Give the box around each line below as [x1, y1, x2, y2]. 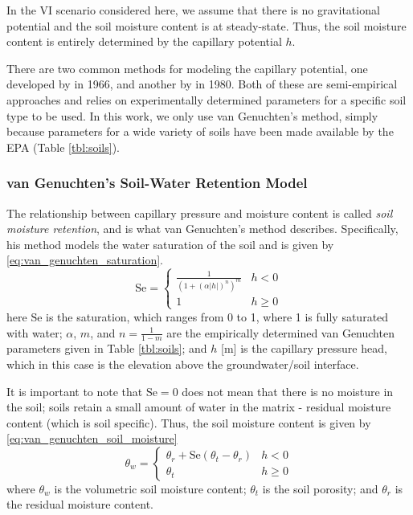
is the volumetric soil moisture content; [54, 480, 247, 497]
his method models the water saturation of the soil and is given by [6, 235, 334, 252]
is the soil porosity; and [262, 480, 378, 497]
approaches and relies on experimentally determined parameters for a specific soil [6, 91, 407, 108]
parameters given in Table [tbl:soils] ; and [6, 340, 207, 357]
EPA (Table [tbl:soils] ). [6, 138, 120, 155]
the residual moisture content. [6, 496, 154, 513]
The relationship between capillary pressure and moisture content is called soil [6, 204, 393, 221]
